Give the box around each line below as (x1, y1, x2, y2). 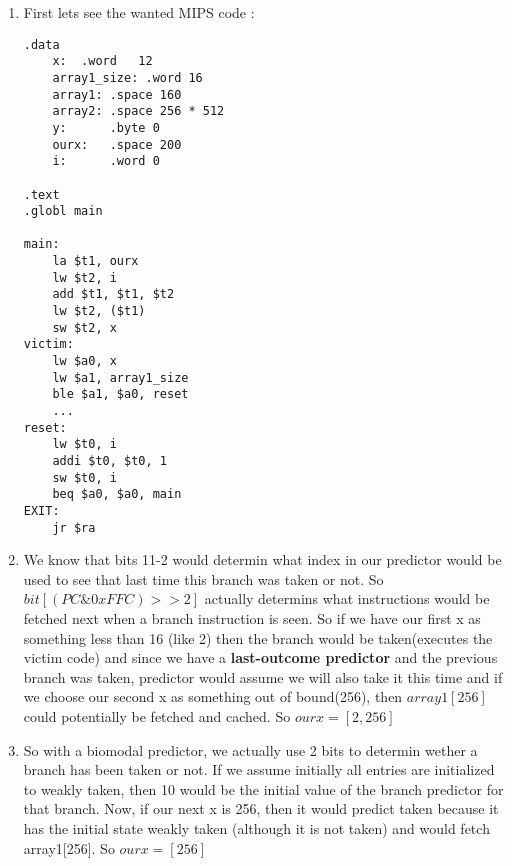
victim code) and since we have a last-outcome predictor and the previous (23, 647, 498, 668)
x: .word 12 (52, 54, 153, 69)
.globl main (23, 204, 103, 219)
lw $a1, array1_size (52, 370, 189, 385)
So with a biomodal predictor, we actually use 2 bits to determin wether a (23, 739, 478, 760)
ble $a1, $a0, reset (52, 387, 189, 402)
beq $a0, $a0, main (52, 487, 182, 502)
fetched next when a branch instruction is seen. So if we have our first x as (23, 608, 481, 629)
